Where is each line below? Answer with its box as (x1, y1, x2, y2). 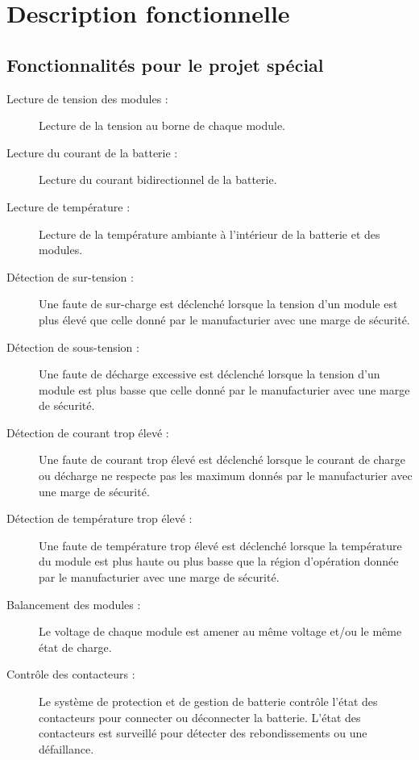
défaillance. (39, 740, 94, 757)
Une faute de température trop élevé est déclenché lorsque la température (39, 537, 402, 553)
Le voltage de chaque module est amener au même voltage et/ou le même (39, 623, 402, 640)
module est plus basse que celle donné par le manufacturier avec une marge (39, 381, 410, 398)
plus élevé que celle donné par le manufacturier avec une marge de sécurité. (39, 311, 410, 328)
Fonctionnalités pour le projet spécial (6, 52, 324, 77)
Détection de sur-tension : (6, 268, 134, 285)
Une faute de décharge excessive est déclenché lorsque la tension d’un (39, 365, 380, 382)
